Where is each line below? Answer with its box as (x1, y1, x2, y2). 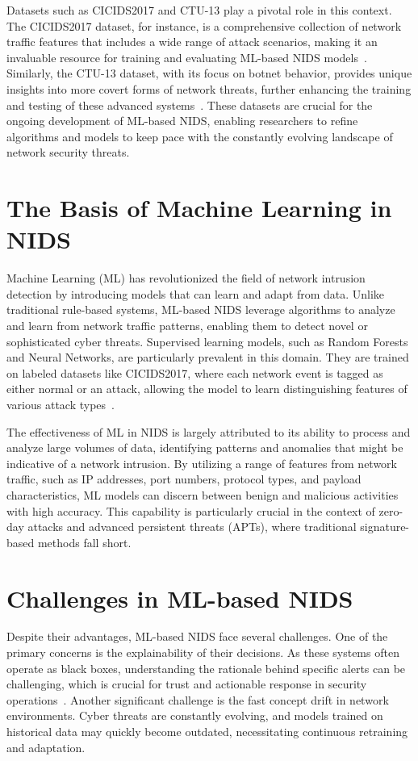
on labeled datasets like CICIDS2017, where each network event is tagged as (6, 364, 383, 381)
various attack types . (6, 396, 115, 412)
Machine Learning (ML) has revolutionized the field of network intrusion (6, 270, 366, 286)
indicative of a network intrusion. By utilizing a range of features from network (6, 454, 397, 471)
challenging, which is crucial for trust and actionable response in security (6, 675, 367, 692)
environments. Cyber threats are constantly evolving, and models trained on (6, 707, 383, 724)
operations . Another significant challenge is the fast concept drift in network (6, 691, 389, 708)
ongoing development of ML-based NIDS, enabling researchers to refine (6, 112, 358, 129)
